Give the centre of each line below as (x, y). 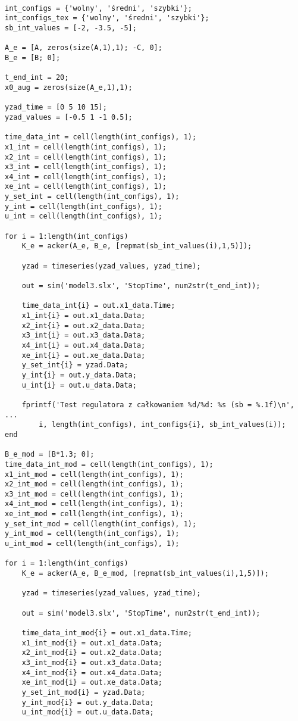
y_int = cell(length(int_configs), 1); (84, 206)
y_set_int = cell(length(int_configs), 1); (92, 197)
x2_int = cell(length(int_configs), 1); (86, 157)
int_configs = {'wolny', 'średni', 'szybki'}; (98, 8)
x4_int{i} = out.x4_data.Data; (84, 345)
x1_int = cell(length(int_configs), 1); (86, 147)
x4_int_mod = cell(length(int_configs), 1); (94, 504)
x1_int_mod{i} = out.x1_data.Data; (92, 643)
